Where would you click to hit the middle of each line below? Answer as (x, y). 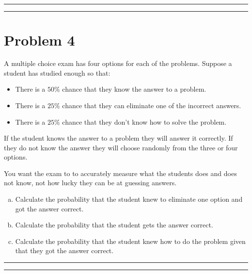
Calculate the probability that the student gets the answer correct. (114, 225)
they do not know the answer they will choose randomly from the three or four (121, 147)
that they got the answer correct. (64, 250)
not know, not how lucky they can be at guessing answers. (90, 183)
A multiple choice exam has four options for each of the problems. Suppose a (118, 63)
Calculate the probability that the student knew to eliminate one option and (129, 199)
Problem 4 (39, 40)
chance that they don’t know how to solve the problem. (144, 121)
